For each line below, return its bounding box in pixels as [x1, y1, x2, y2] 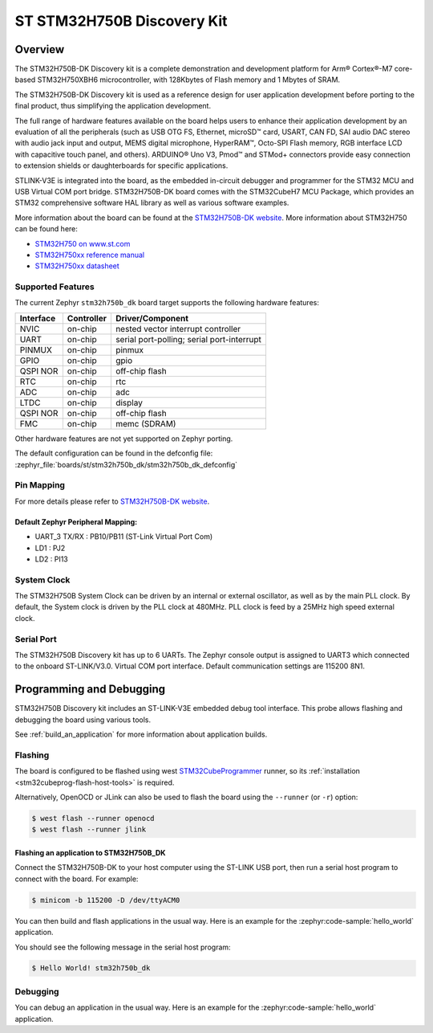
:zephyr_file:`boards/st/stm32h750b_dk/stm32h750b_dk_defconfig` [14, 459, 238, 469]
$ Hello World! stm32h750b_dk [31, 964, 151, 973]
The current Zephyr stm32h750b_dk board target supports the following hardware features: [14, 298, 320, 308]
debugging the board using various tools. [14, 715, 152, 725]
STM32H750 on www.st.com [34, 239, 131, 248]
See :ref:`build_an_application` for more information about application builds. [14, 729, 268, 739]
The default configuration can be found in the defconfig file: [14, 448, 213, 458]
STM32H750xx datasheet [34, 261, 119, 271]
